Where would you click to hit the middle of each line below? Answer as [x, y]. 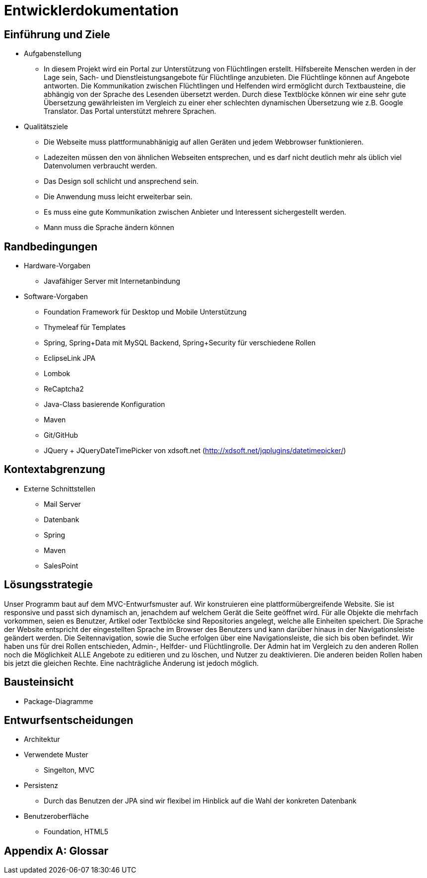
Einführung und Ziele [57, 34]
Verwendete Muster [56, 755]
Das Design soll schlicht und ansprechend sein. [121, 181]
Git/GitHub [61, 435]
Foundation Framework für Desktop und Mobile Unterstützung [145, 312]
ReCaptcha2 [64, 389]
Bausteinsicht [39, 682]
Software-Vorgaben [56, 297]
